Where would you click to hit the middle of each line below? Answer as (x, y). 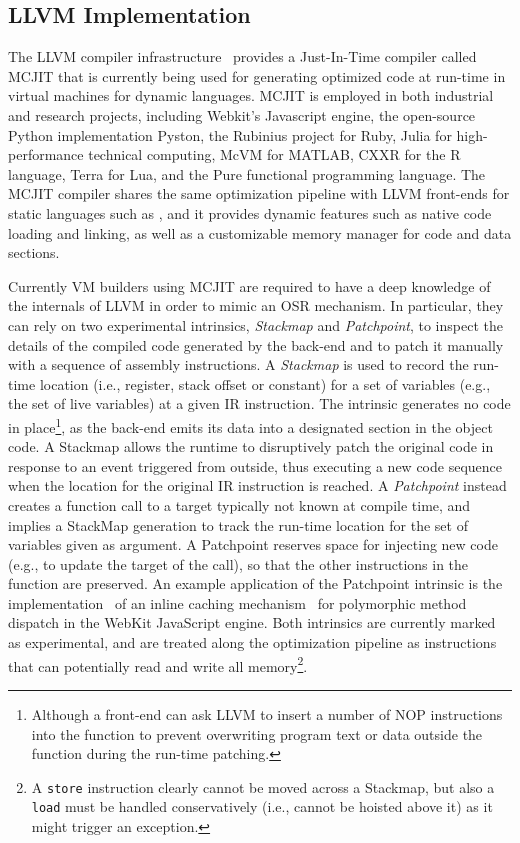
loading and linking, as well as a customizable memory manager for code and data (260, 232)
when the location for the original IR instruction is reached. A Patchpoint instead (257, 485)
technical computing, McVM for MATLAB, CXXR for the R (274, 154)
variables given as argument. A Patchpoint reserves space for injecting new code (253, 544)
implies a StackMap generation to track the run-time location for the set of (238, 524)
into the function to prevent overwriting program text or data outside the (257, 733)
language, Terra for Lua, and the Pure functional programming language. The (247, 173)
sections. (34, 252)
